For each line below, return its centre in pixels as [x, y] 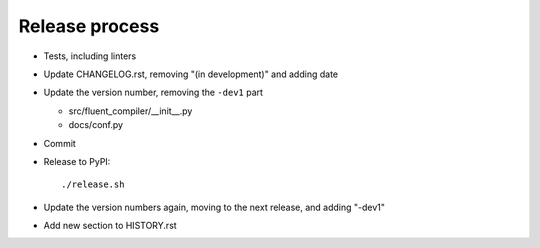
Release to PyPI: [77, 161]
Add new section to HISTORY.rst [110, 226]
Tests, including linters [90, 56]
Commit [60, 143]
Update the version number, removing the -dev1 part [153, 92]
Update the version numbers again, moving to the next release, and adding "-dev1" [214, 207]
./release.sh [93, 184]
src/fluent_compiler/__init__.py [130, 111]
